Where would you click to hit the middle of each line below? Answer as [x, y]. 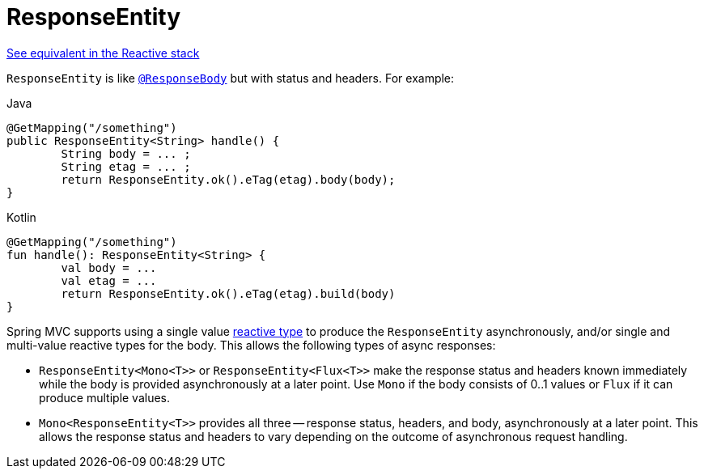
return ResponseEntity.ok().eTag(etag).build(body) [228, 293]
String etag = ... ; [126, 166]
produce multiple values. [105, 397]
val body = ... [109, 267]
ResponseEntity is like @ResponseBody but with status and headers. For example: [231, 78]
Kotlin [21, 217]
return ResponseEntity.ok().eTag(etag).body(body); [228, 179]
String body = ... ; [126, 153]
